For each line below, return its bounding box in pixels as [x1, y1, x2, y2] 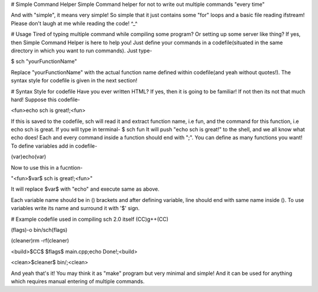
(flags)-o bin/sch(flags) [11, 226, 68, 233]
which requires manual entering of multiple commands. [11, 277, 145, 285]
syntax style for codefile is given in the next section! [11, 77, 138, 84]
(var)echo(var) [11, 153, 47, 160]
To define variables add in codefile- [11, 142, 97, 150]
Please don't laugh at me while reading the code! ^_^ [11, 19, 138, 26]
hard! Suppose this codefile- [11, 96, 81, 103]
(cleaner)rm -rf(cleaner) [11, 237, 69, 244]
